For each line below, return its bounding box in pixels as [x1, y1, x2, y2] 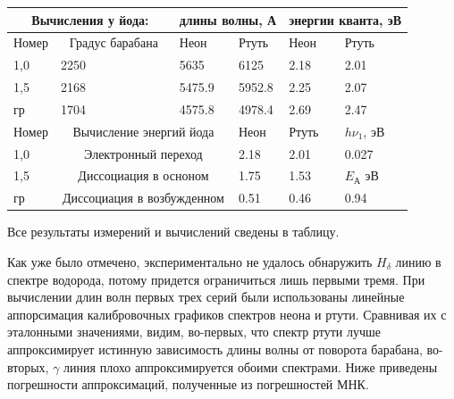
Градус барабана [69, 33, 158, 52]
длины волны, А [179, 10, 277, 29]
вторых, [7, 357, 49, 376]
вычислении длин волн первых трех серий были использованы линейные [7, 287, 405, 306]
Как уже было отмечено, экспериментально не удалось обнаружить [7, 252, 373, 270]
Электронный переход [84, 144, 203, 162]
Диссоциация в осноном [78, 166, 209, 185]
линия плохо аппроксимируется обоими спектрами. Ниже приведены [63, 357, 438, 376]
